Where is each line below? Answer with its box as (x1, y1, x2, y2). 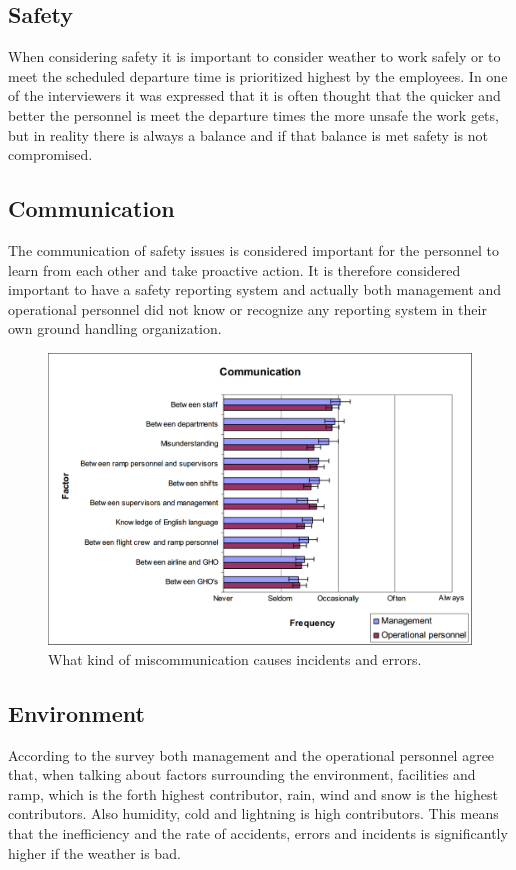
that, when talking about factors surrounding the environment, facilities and (8, 764, 476, 785)
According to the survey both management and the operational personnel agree (8, 744, 495, 765)
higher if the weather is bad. (8, 842, 181, 863)
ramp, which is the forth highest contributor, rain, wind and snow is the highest (8, 783, 498, 804)
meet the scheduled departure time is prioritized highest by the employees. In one (8, 65, 508, 86)
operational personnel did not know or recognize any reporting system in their (8, 298, 487, 319)
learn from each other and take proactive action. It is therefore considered (8, 259, 461, 280)
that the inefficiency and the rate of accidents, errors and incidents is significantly (8, 823, 508, 844)
